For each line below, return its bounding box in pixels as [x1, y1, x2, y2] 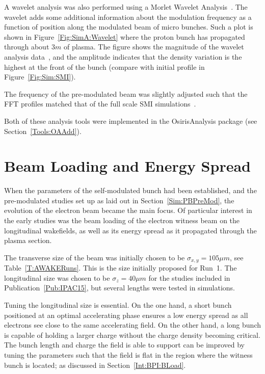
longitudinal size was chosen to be [4, 272, 110, 283]
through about [4, 41, 49, 52]
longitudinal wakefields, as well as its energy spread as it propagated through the [4, 225, 257, 235]
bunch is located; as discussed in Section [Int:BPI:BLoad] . [4, 359, 186, 370]
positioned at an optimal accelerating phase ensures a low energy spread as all [4, 309, 248, 320]
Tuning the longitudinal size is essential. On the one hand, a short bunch [4, 300, 232, 310]
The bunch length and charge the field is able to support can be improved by [4, 339, 245, 350]
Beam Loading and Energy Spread [4, 155, 251, 176]
